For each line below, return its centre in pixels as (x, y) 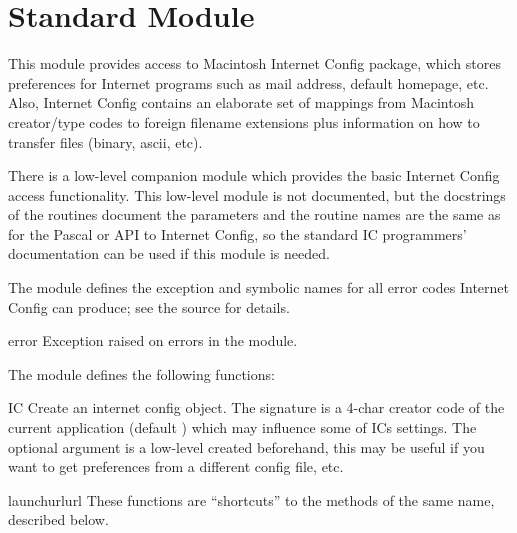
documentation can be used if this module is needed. (169, 253)
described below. (58, 519)
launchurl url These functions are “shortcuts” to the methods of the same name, (251, 499)
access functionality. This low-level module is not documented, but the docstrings (257, 194)
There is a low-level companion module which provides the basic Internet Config (254, 175)
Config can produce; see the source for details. (149, 306)
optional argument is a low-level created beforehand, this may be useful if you (246, 446)
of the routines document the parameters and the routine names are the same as (254, 214)
